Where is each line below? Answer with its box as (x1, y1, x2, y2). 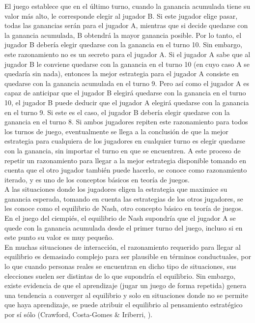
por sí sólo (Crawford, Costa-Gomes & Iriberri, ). (4, 309, 153, 319)
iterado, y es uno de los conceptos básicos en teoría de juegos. (4, 174, 190, 184)
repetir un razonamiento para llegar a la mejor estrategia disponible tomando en (4, 155, 246, 165)
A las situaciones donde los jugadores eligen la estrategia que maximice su (4, 184, 227, 194)
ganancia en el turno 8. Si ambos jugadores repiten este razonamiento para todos (4, 117, 248, 127)
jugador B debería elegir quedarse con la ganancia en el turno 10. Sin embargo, (4, 39, 242, 50)
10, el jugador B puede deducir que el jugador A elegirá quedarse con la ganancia (4, 97, 249, 107)
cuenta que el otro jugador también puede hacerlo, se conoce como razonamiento (4, 165, 247, 175)
